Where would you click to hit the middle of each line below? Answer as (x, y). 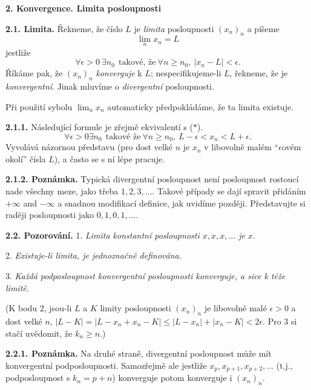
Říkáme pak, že (34, 73)
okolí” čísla (26, 158)
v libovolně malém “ (241, 147)
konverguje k (119, 73)
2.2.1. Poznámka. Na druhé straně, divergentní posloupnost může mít (139, 353)
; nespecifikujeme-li (186, 73)
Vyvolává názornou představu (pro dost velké (89, 147)
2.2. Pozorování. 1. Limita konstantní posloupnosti (103, 235)
